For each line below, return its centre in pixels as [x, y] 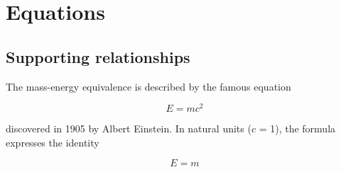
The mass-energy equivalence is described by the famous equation [148, 86]
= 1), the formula [297, 128]
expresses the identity [53, 142]
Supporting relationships [98, 56]
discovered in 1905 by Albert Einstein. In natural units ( [129, 128]
